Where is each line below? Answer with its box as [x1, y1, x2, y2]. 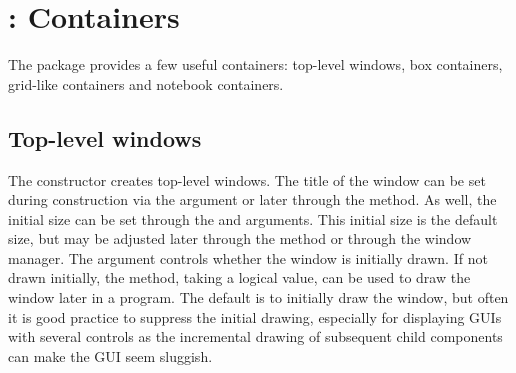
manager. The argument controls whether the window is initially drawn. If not [8, 247, 488, 268]
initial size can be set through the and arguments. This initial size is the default [8, 208, 498, 229]
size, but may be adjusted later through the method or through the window [8, 228, 472, 249]
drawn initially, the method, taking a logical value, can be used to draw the [8, 267, 471, 288]
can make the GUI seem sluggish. [8, 345, 213, 366]
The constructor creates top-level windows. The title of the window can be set [8, 169, 486, 190]
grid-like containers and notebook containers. [8, 73, 284, 94]
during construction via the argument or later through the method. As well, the [8, 189, 497, 210]
